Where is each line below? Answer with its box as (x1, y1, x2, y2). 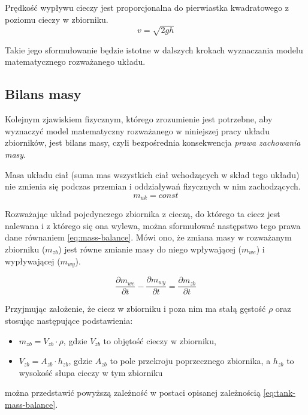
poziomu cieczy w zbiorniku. (5, 13, 108, 25)
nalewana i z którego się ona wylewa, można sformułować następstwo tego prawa (5, 219, 301, 231)
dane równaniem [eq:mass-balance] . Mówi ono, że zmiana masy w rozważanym (5, 231, 292, 243)
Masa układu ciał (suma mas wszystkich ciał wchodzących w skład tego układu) (5, 168, 300, 181)
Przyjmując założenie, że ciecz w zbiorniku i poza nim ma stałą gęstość (5, 302, 266, 315)
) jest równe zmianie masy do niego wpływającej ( (58, 242, 242, 255)
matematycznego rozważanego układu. (5, 55, 146, 68)
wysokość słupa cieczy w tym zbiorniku (19, 366, 163, 378)
